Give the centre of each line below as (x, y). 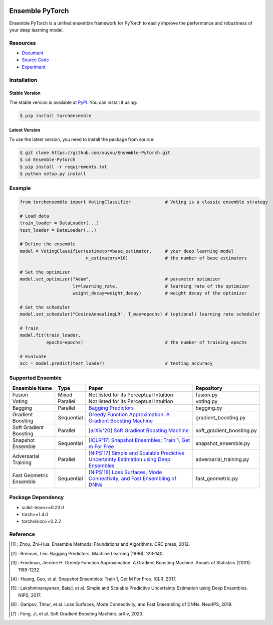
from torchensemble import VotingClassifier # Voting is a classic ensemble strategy (144, 202)
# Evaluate (33, 356)
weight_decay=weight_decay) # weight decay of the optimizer (160, 293)
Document (33, 53)
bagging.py (209, 408)
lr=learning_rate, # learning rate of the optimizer (161, 286)
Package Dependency (37, 498)
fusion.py (207, 395)
